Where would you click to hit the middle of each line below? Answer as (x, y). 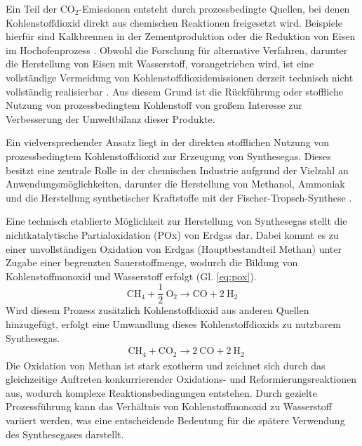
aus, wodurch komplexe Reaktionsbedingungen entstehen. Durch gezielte (161, 392)
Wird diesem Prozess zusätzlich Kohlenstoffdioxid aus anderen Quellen (157, 310)
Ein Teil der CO (40, 8)
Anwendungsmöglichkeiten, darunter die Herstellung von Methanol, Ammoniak (175, 184)
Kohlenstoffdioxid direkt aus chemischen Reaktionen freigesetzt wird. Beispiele (174, 22)
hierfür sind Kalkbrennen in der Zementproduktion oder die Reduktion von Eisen (181, 36)
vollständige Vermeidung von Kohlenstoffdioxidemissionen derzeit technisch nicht (180, 77)
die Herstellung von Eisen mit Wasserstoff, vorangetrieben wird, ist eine (160, 64)
